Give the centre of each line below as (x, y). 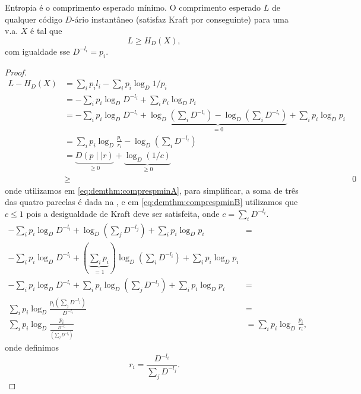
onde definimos (32, 347)
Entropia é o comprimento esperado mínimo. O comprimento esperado (133, 7)
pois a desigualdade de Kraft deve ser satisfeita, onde (123, 213)
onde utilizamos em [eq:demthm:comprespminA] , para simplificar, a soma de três (152, 190)
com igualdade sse (37, 51)
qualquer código (34, 19)
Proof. (16, 72)
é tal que (46, 31)
